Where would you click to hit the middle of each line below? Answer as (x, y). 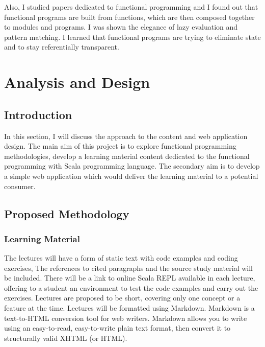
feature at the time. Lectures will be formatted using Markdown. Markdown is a (129, 308)
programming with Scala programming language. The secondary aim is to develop (132, 166)
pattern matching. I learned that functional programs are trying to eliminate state (132, 37)
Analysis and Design (77, 82)
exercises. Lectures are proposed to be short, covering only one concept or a (122, 298)
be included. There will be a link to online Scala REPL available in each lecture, (130, 278)
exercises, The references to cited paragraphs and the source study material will (128, 268)
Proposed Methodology (67, 213)
